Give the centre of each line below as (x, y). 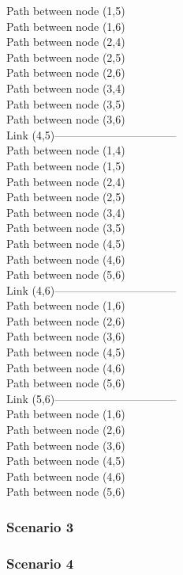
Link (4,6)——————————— (91, 289)
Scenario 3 (40, 526)
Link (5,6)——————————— (91, 398)
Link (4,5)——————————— (91, 134)
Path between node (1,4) (66, 150)
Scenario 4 (40, 563)
